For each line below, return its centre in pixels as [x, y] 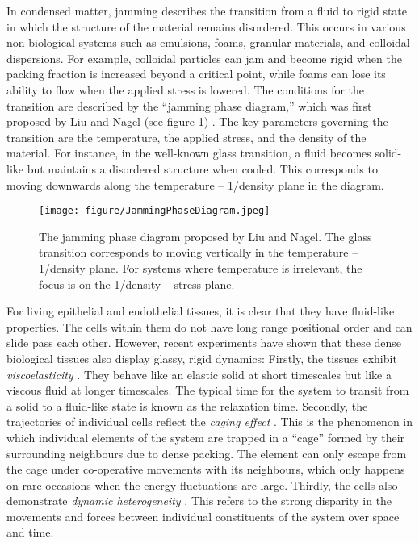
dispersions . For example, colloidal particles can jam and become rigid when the [204, 58]
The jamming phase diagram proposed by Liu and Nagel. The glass [205, 236]
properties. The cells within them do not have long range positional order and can [209, 326]
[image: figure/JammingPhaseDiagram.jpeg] [155, 211]
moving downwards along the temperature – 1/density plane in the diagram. [195, 184]
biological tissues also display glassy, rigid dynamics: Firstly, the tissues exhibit [202, 358]
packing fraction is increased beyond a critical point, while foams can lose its [196, 74]
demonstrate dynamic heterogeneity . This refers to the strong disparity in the [199, 501]
